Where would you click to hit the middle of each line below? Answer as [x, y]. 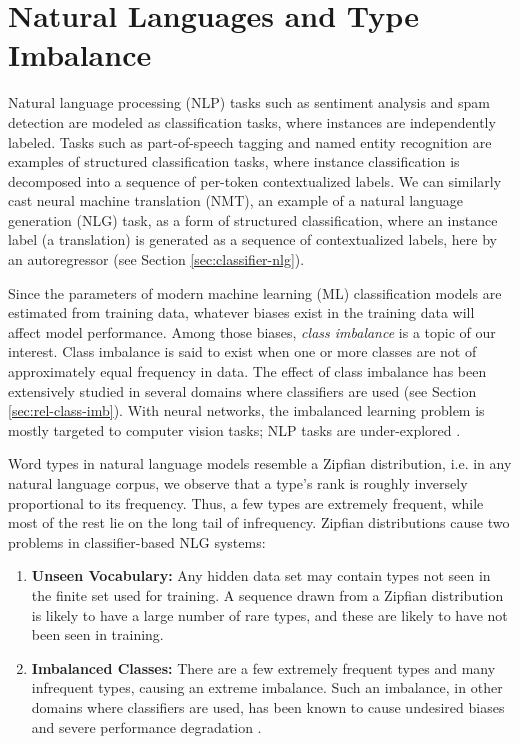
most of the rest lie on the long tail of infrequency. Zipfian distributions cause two [259, 522]
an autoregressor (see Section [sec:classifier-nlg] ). [156, 259]
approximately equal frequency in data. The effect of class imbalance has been [247, 371]
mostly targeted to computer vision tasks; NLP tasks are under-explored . [234, 429]
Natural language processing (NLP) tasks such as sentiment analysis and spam [249, 102]
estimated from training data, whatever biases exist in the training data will [241, 312]
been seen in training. [97, 634]
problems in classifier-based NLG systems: [137, 541]
